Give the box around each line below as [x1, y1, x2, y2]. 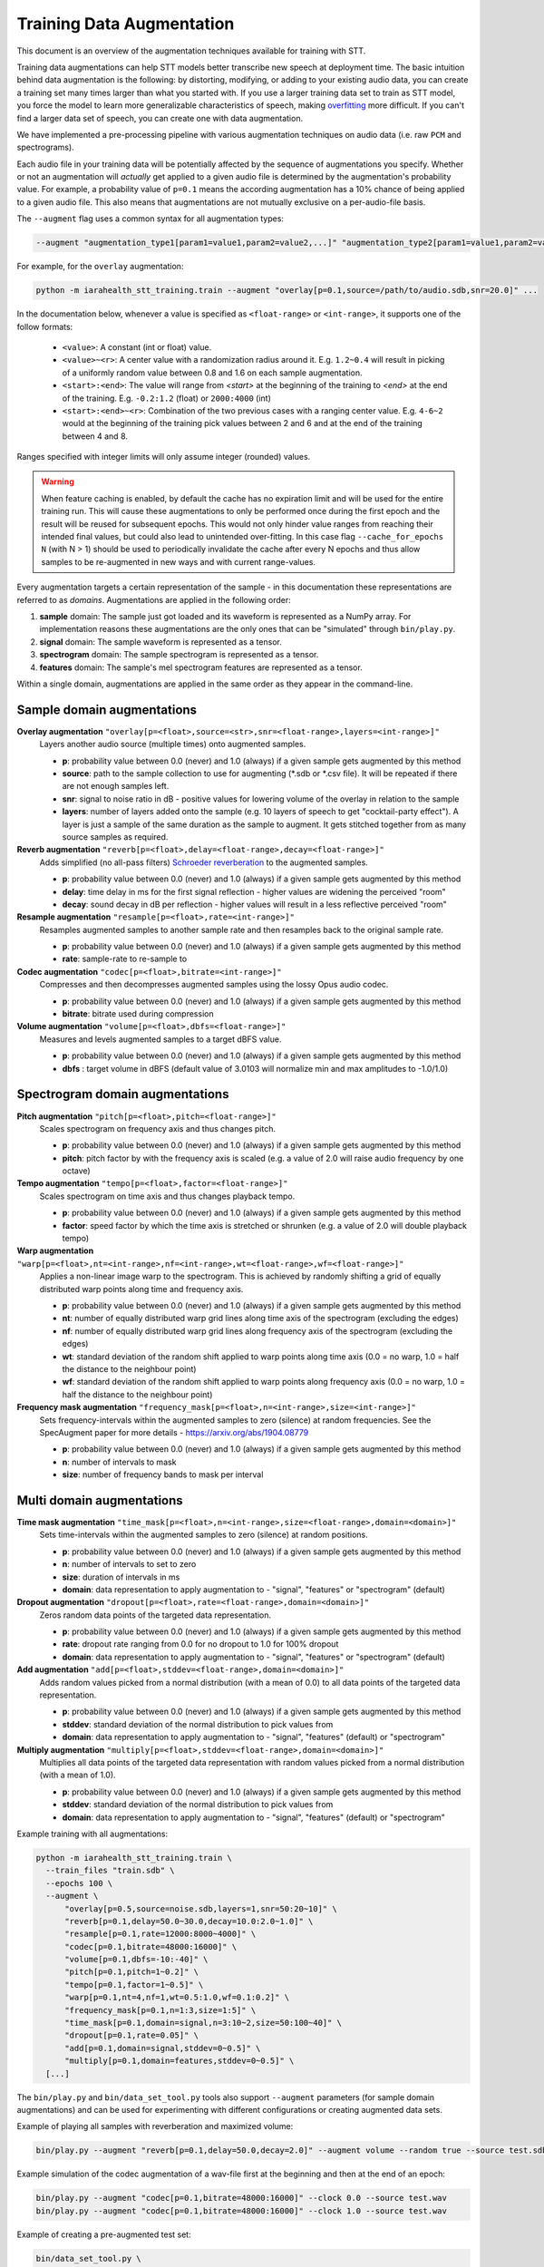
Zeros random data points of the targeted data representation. [39, 1610, 272, 1620]
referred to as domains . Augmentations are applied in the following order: [16, 594, 292, 605]
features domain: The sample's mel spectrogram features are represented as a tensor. [39, 662, 363, 673]
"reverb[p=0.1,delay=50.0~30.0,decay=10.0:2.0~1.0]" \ [64, 1916, 314, 1926]
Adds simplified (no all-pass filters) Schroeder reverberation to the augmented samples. [39, 857, 369, 868]
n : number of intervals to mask [62, 1456, 177, 1467]
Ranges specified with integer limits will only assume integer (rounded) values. [16, 452, 311, 462]
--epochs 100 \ [45, 1878, 113, 1888]
